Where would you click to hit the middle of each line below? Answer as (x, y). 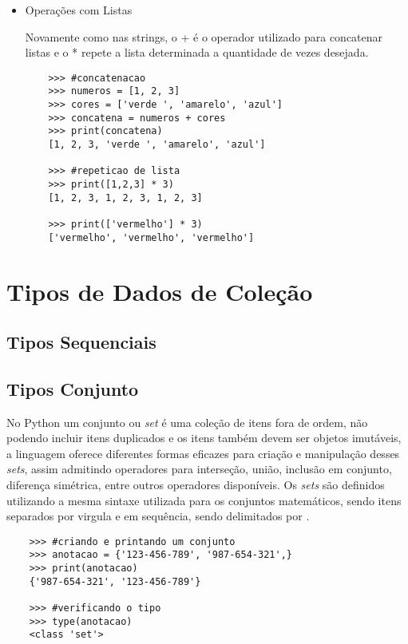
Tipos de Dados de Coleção (160, 291)
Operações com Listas (79, 10)
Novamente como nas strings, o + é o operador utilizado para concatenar (204, 36)
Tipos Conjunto (73, 388)
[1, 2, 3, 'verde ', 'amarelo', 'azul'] (157, 145)
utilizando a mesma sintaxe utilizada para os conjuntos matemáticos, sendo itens (204, 500)
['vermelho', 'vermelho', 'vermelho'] (151, 237)
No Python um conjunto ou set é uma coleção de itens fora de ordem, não (187, 422)
